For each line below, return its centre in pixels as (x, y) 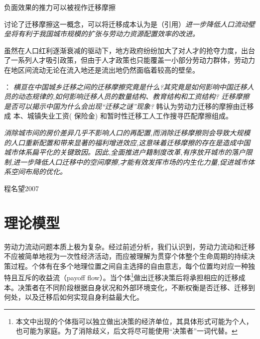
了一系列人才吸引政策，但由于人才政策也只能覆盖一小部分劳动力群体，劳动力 (130, 60)
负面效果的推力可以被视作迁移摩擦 (60, 7)
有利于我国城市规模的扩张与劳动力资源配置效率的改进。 (108, 34)
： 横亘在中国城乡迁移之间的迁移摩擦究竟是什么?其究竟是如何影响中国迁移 (126, 86)
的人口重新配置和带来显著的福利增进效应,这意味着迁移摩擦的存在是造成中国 (127, 142)
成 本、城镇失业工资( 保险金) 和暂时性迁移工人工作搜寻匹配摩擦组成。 (118, 116)
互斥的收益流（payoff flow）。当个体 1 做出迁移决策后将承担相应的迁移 (128, 277)
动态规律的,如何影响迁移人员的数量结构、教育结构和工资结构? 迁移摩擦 (133, 96)
